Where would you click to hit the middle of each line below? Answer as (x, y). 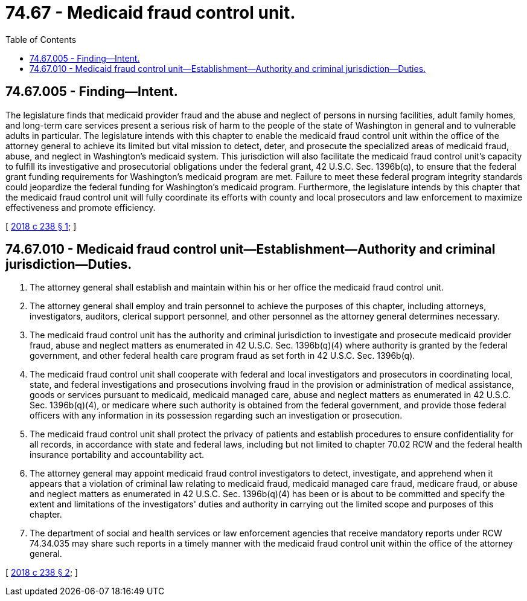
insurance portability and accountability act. (117, 455)
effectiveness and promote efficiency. (81, 207)
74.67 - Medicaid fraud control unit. (151, 13)
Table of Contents (41, 39)
